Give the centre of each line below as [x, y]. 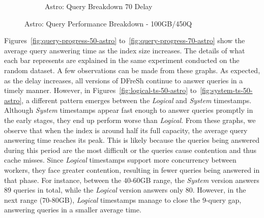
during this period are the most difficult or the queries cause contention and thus [130, 150]
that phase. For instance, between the [63, 180]
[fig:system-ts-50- [226, 90]
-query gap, [224, 199]
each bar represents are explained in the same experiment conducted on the [122, 60]
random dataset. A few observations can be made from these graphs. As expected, [132, 70]
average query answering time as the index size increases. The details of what [125, 50]
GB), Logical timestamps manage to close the [129, 199]
